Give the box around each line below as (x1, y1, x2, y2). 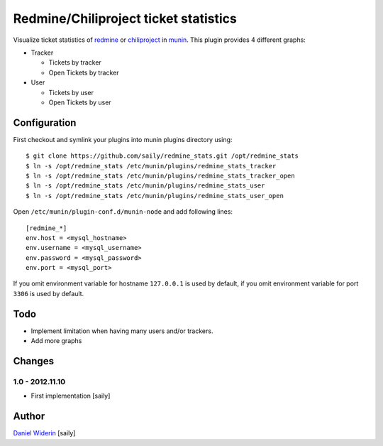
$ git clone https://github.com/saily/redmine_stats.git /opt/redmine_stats (26, 152, 299, 160)
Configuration (13, 116, 77, 129)
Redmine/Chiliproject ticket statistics (13, 11, 237, 26)
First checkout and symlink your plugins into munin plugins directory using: (13, 135, 233, 143)
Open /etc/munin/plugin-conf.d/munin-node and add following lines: (13, 207, 233, 216)
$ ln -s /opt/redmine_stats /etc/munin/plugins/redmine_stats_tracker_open (26, 171, 295, 180)
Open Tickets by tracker (48, 68, 119, 77)
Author (13, 410, 45, 423)
